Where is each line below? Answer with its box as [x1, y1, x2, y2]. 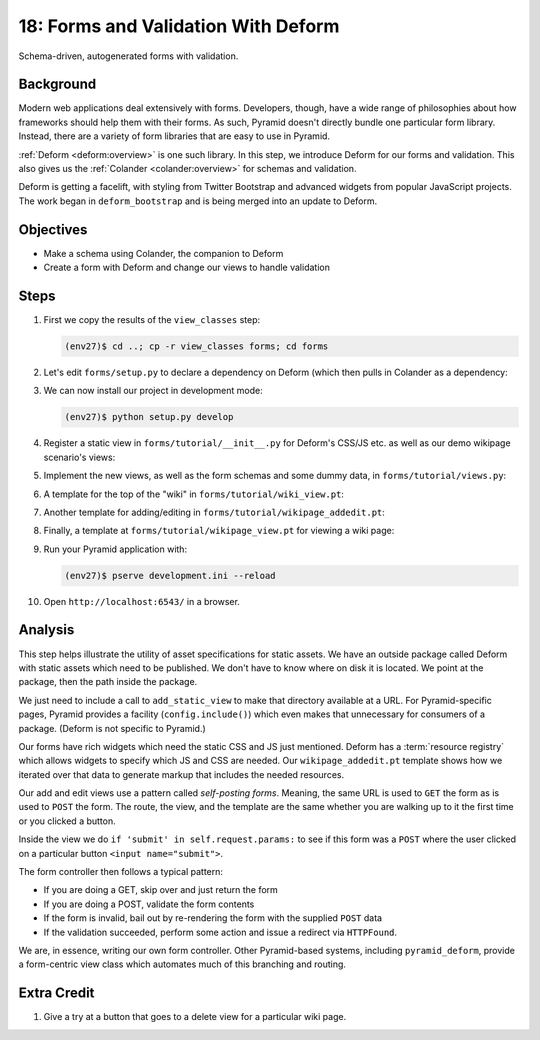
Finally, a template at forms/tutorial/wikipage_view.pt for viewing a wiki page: [43, 525, 395, 537]
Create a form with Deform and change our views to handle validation [43, 261, 330, 274]
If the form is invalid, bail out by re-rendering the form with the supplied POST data [43, 912, 383, 924]
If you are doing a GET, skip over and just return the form [43, 884, 279, 896]
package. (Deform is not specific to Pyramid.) [18, 722, 207, 734]
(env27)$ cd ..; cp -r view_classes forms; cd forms [64, 340, 329, 352]
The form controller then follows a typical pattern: [18, 866, 224, 878]
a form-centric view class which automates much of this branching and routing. [18, 958, 347, 970]
